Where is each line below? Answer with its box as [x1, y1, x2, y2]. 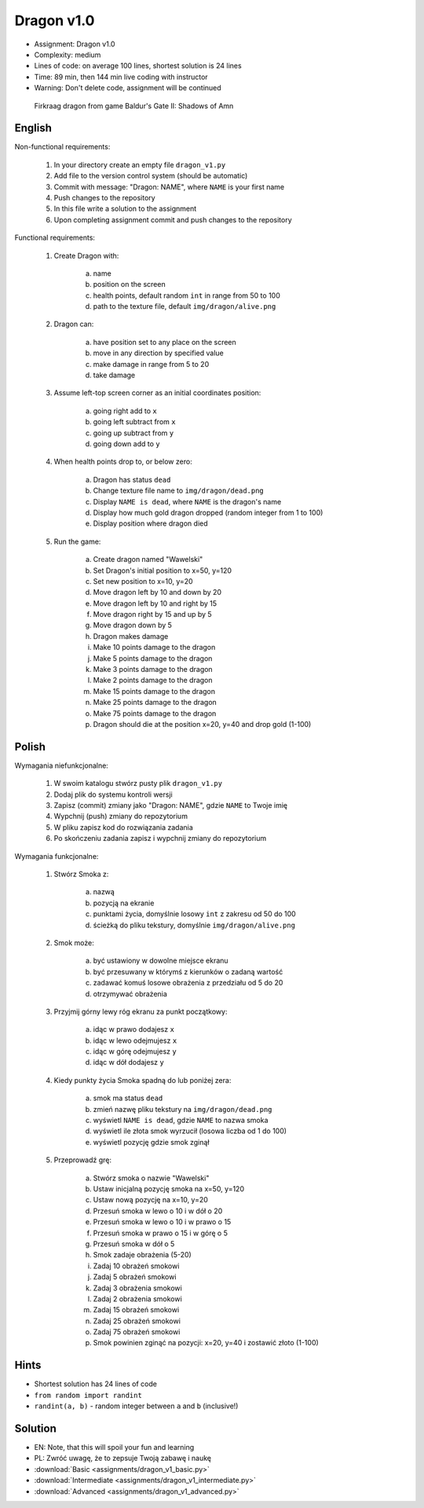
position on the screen [93, 280, 166, 289]
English [14, 122, 53, 135]
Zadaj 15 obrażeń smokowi [93, 1305, 180, 1315]
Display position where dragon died [93, 519, 208, 528]
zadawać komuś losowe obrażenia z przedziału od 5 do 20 [93, 978, 283, 988]
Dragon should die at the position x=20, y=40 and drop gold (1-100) [93, 719, 312, 728]
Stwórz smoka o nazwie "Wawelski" [93, 1173, 210, 1183]
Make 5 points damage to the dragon [93, 653, 213, 663]
